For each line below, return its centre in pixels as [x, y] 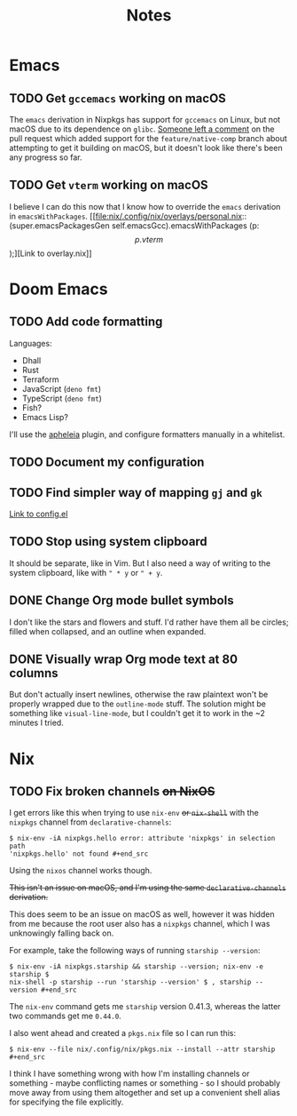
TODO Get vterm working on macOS [109, 185]
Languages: [31, 343]
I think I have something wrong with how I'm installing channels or [129, 1074]
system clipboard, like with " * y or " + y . [86, 572]
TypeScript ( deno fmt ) [62, 398]
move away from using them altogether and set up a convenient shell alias [145, 1093]
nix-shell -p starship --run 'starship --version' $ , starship [130, 983]
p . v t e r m [149, 239]
